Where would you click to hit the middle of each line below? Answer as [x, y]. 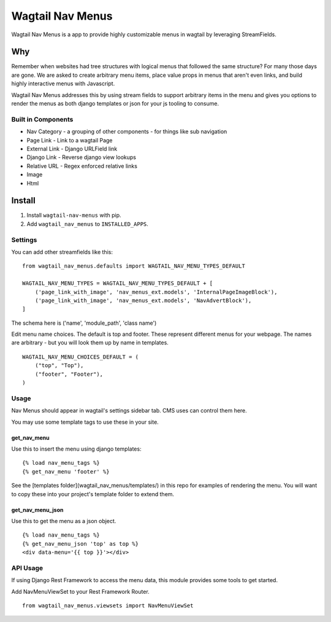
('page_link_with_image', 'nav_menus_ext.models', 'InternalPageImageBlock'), [156, 292]
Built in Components [42, 119]
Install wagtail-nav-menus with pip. [74, 216]
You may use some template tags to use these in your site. [85, 422]
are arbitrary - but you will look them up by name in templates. [90, 343]
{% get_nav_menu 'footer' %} [66, 472]
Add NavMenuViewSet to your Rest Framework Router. [80, 591]
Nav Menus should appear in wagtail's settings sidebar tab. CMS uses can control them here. [129, 411]
